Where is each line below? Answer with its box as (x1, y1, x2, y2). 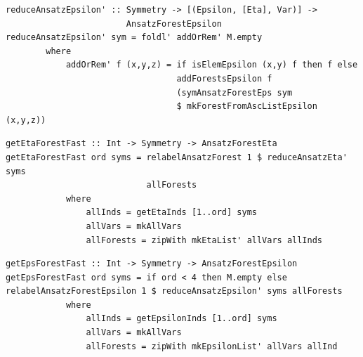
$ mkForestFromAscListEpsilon (176, 101, 317, 112)
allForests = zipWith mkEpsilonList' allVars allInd (86, 341, 338, 351)
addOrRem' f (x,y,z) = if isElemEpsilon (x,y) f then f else (65, 60, 358, 70)
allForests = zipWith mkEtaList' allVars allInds (86, 235, 323, 245)
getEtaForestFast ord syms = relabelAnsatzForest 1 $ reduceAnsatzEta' (6, 152, 348, 162)
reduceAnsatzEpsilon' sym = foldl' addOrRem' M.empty (6, 32, 263, 43)
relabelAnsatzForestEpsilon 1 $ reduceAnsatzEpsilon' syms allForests (6, 286, 343, 297)
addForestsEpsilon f (176, 73, 272, 84)
